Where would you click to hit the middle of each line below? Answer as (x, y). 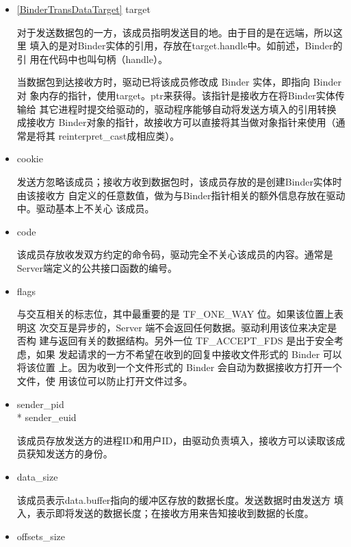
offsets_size (41, 536)
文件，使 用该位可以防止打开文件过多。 (105, 381)
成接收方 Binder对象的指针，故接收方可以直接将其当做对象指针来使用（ (176, 122)
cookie (30, 158)
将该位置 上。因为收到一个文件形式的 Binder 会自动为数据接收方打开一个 (179, 367)
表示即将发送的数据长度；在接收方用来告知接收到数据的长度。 (175, 513)
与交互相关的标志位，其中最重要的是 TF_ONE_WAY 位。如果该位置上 (175, 314)
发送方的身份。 (79, 454)
